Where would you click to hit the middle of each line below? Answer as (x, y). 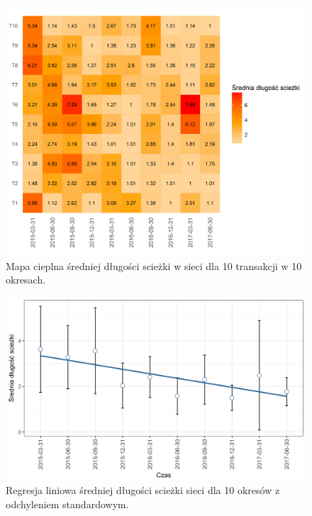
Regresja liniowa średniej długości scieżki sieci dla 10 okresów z (143, 490)
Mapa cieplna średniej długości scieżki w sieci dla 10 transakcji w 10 (154, 265)
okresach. (26, 280)
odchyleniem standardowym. (67, 504)
